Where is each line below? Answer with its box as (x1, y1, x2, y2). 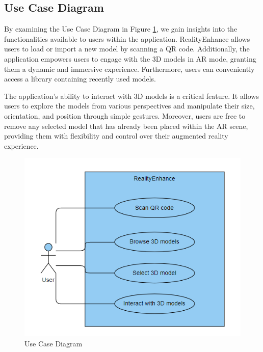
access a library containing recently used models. (4, 73, 156, 84)
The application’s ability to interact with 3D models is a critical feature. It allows (4, 90, 259, 101)
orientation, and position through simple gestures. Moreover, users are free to (4, 110, 246, 121)
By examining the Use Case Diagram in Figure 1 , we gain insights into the (4, 23, 238, 34)
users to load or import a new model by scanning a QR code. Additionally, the (4, 43, 250, 54)
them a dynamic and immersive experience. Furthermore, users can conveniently (4, 63, 255, 74)
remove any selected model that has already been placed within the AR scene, (4, 120, 248, 131)
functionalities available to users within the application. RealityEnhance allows (4, 33, 250, 44)
